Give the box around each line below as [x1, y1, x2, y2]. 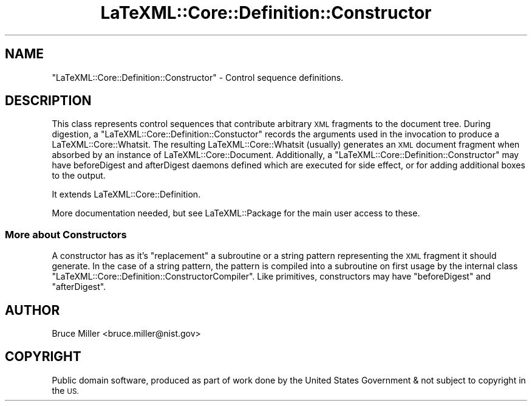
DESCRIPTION [5, 93, 92, 109]
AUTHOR [5, 302, 60, 318]
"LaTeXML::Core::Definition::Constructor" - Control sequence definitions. [52, 72, 344, 83]
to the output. [52, 170, 106, 181]
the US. [52, 385, 79, 396]
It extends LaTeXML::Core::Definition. [52, 189, 201, 200]
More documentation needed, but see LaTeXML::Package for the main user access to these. [52, 208, 420, 219]
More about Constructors [5, 228, 127, 241]
